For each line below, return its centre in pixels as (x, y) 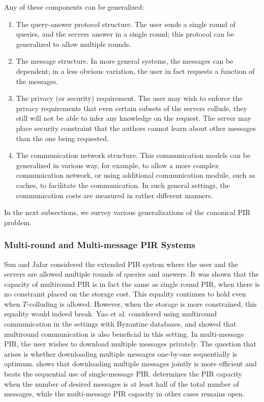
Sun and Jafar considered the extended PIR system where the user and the (121, 264)
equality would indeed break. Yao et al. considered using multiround (110, 314)
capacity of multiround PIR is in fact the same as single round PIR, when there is (132, 284)
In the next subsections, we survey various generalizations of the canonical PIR (127, 212)
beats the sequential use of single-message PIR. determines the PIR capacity (123, 374)
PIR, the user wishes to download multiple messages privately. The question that (130, 344)
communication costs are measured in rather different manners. (114, 195)
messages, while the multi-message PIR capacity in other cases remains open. (124, 394)
